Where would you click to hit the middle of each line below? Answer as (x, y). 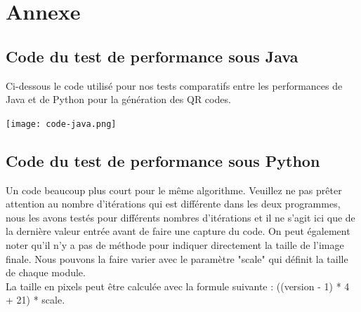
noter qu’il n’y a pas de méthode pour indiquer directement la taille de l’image (175, 245)
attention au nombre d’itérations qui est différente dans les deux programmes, (173, 204)
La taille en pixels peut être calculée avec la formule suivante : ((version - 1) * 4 (178, 286)
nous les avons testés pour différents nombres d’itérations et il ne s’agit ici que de (180, 217)
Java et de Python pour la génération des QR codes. (118, 99)
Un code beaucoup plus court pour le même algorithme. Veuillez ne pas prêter (174, 190)
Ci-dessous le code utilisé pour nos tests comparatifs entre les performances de (174, 85)
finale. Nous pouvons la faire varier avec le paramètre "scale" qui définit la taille (177, 258)
